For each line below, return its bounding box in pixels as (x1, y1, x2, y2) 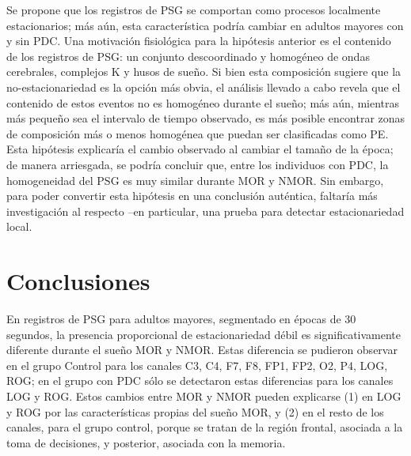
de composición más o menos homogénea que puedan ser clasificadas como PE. (6, 125, 389, 141)
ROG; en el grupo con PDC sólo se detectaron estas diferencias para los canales (6, 372, 394, 389)
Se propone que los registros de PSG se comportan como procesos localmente (6, 2, 381, 17)
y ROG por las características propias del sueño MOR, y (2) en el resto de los (6, 403, 384, 420)
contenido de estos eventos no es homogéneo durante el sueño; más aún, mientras (6, 94, 399, 111)
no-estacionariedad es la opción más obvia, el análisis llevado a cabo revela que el (6, 78, 401, 95)
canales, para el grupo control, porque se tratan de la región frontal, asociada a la (6, 419, 403, 435)
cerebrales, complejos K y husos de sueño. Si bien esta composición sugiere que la (6, 63, 401, 80)
